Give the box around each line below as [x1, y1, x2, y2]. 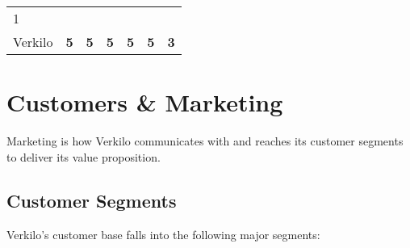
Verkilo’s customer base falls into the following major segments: [6, 225, 320, 242]
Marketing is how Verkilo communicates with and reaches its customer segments [6, 132, 404, 149]
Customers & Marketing [6, 86, 283, 119]
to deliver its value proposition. [6, 148, 161, 165]
